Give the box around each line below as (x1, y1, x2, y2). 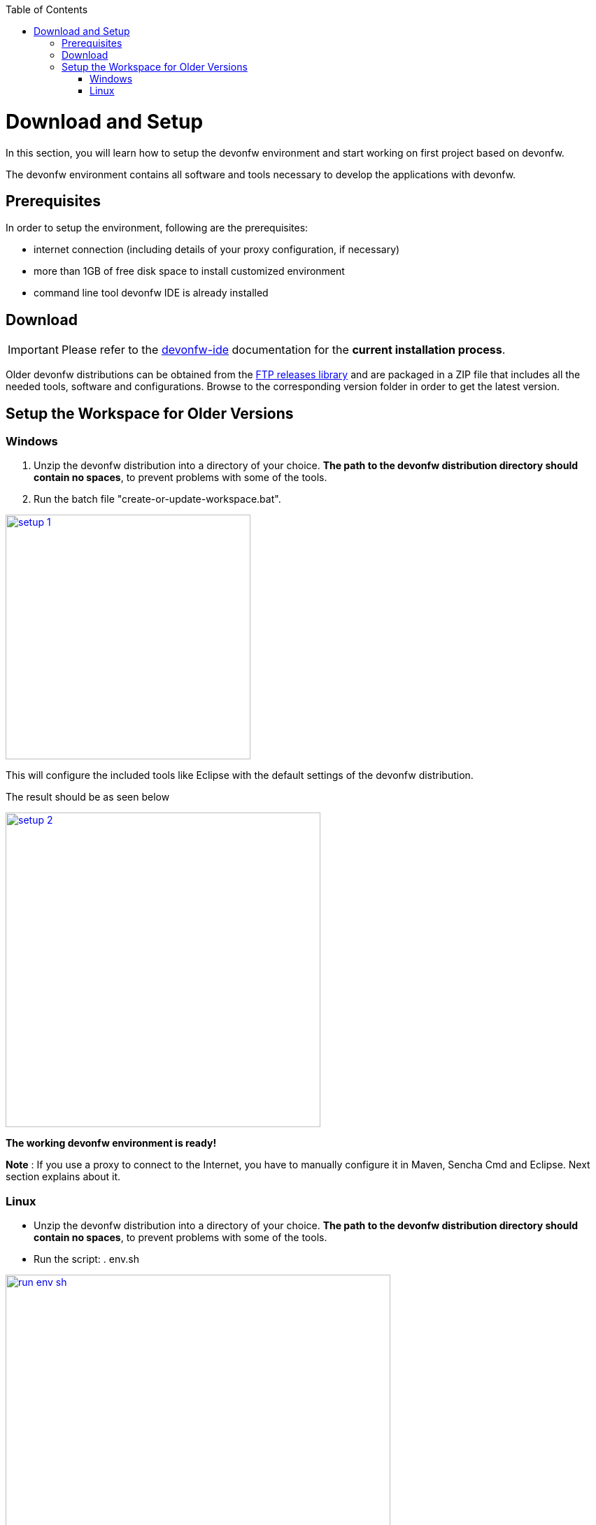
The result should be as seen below (6, 791, 170, 803)
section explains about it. (6, 1170, 121, 1183)
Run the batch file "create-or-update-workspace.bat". (34, 493, 281, 506)
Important (8, 343, 59, 357)
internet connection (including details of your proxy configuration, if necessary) (34, 243, 400, 256)
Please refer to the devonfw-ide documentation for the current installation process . (61, 343, 506, 357)
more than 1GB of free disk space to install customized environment (34, 265, 345, 278)
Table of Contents (6, 3, 88, 15)
